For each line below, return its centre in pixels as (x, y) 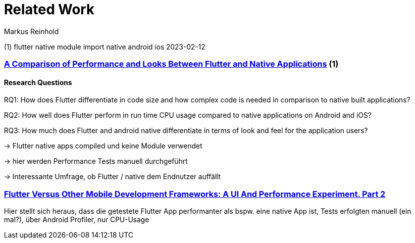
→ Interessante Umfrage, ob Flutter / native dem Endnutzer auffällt (112, 177)
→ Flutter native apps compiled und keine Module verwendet (103, 146)
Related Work (49, 9)
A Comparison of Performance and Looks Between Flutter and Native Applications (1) (171, 64)
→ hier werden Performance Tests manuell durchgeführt (96, 161)
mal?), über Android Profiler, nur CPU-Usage (77, 220)
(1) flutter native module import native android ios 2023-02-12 (105, 47)
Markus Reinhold (31, 31)
